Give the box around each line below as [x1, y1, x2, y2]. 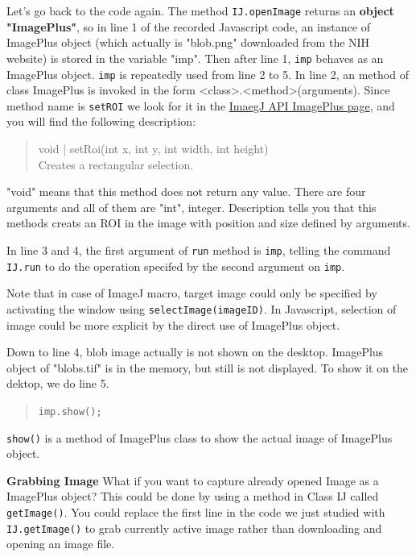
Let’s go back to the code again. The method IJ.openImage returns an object [6, 2, 394, 19]
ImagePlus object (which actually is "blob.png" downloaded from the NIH [6, 34, 370, 51]
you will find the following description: [6, 113, 196, 130]
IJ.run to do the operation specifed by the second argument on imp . [6, 257, 345, 274]
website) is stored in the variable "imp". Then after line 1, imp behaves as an [6, 49, 384, 66]
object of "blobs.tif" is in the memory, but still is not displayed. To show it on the [6, 359, 409, 376]
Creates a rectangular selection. [38, 156, 194, 173]
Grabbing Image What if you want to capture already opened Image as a [6, 472, 379, 488]
